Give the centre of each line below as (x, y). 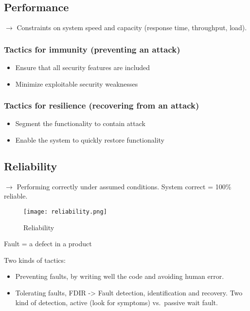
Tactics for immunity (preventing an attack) (92, 49)
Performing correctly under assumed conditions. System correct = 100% (124, 186)
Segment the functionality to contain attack (80, 123)
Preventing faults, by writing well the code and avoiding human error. (120, 276)
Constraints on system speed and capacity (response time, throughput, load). (132, 27)
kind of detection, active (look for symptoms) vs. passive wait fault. (116, 302)
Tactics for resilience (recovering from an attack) (102, 105)
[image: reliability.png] (65, 212)
